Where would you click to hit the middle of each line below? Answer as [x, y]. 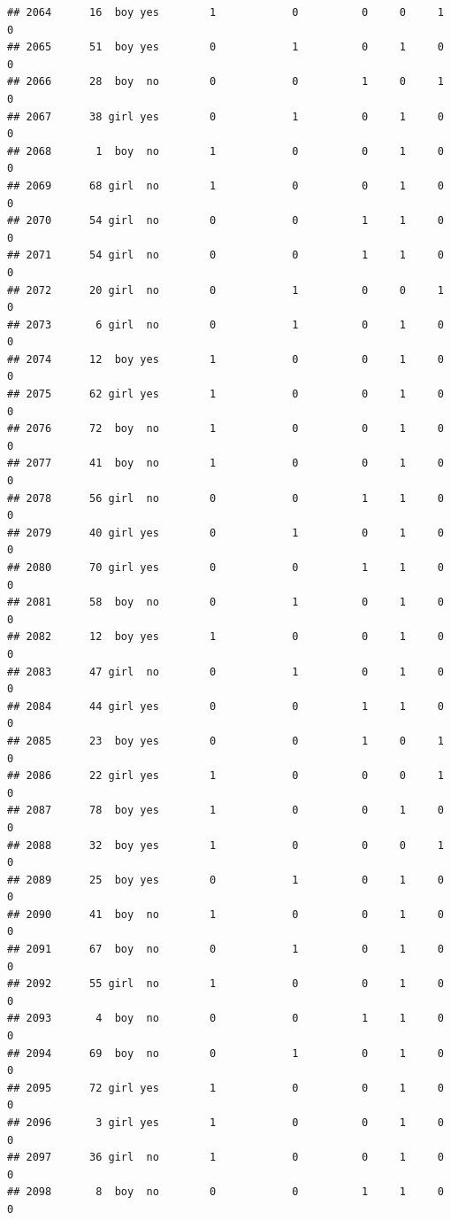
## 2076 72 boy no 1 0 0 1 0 [225, 429]
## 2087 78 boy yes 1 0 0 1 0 [225, 811]
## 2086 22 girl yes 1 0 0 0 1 [225, 776]
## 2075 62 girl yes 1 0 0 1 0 [225, 394]
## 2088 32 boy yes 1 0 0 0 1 [225, 845]
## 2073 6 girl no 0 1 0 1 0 [225, 324]
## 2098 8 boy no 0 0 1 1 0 [225, 1192]
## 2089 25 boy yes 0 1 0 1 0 [225, 880]
